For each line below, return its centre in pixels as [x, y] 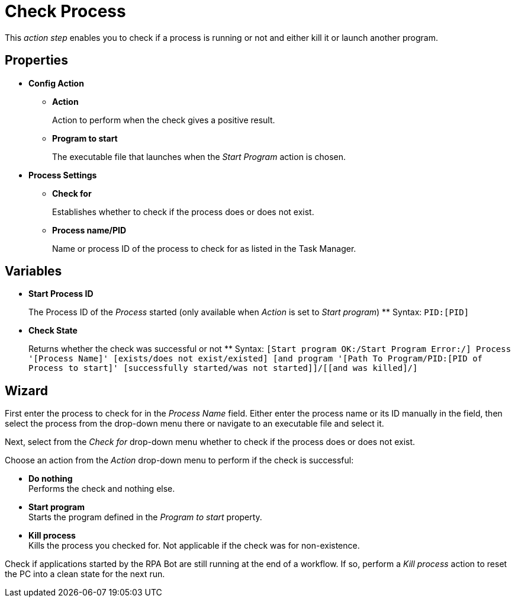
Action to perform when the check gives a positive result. [164, 120]
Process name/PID [89, 230]
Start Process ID [61, 294]
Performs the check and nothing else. [102, 489]
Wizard [26, 390]
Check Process [65, 11]
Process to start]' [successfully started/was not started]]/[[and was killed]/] [223, 368]
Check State [53, 331]
